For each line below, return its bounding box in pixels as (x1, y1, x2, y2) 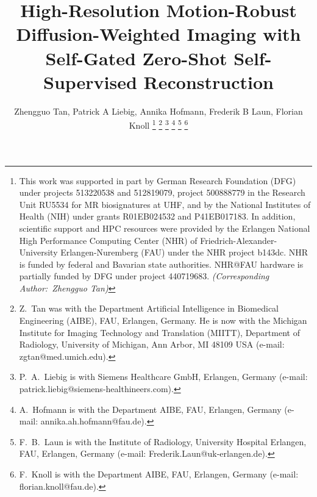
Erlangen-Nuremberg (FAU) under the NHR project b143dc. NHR (60, 246, 308, 259)
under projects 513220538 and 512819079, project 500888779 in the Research (19, 186, 305, 199)
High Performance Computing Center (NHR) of (19, 234, 198, 246)
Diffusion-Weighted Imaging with (16, 21, 301, 46)
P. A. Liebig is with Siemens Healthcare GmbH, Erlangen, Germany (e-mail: (19, 370, 308, 383)
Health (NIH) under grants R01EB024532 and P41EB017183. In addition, (19, 210, 296, 223)
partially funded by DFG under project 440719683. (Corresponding (19, 270, 269, 282)
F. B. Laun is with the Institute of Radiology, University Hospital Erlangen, (19, 435, 307, 448)
